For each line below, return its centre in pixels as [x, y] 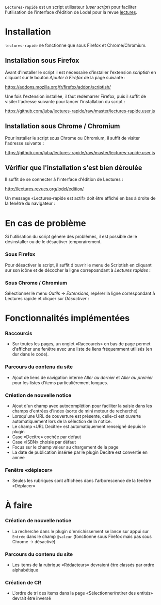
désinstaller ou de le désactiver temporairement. [53, 242]
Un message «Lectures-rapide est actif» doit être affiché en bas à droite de [80, 198]
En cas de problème [46, 223]
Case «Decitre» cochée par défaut [47, 437]
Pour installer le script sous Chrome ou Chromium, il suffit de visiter [72, 138]
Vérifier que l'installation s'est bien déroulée [73, 168]
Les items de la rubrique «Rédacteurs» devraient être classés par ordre [83, 565]
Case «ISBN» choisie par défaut [44, 442]
